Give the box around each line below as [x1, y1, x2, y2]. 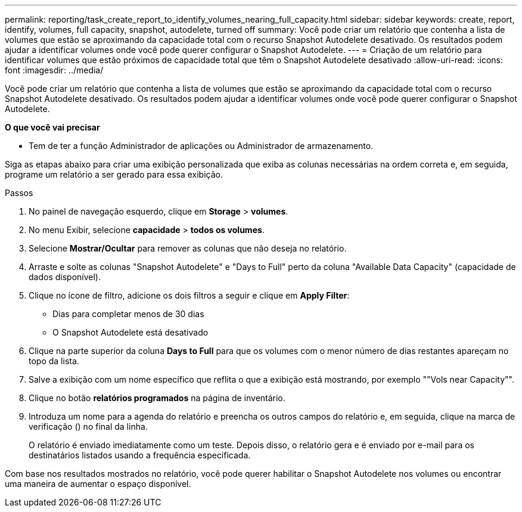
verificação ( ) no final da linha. [29, 421, 148, 432]
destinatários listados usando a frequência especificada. [29, 450, 251, 460]
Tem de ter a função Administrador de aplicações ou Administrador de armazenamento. [29, 141, 374, 151]
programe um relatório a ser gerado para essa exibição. [5, 169, 223, 179]
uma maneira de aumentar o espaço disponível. [5, 479, 191, 489]
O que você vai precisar [5, 122, 100, 132]
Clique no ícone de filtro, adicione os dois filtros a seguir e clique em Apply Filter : [29, 290, 350, 300]
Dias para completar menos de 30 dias [52, 309, 204, 319]
